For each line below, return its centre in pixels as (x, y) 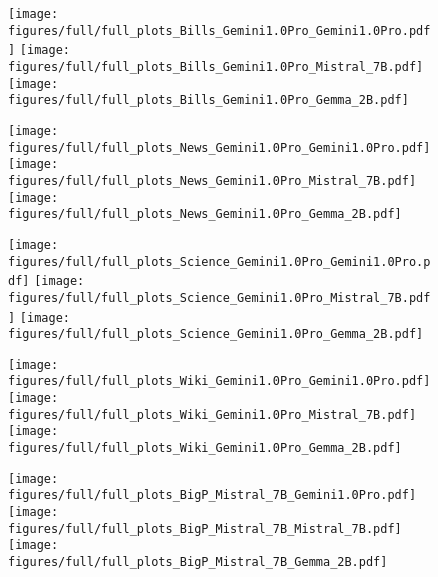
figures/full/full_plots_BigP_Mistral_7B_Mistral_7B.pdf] (205, 528)
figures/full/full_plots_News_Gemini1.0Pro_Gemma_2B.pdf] (205, 214)
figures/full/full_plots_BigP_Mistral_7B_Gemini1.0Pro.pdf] (212, 495)
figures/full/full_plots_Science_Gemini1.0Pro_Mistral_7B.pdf (219, 297)
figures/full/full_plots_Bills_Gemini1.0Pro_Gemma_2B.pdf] (208, 100)
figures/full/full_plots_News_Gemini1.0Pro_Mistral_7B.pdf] (212, 180)
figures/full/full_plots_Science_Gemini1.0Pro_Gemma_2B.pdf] (216, 334)
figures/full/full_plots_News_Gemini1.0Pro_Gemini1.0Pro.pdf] (219, 147)
